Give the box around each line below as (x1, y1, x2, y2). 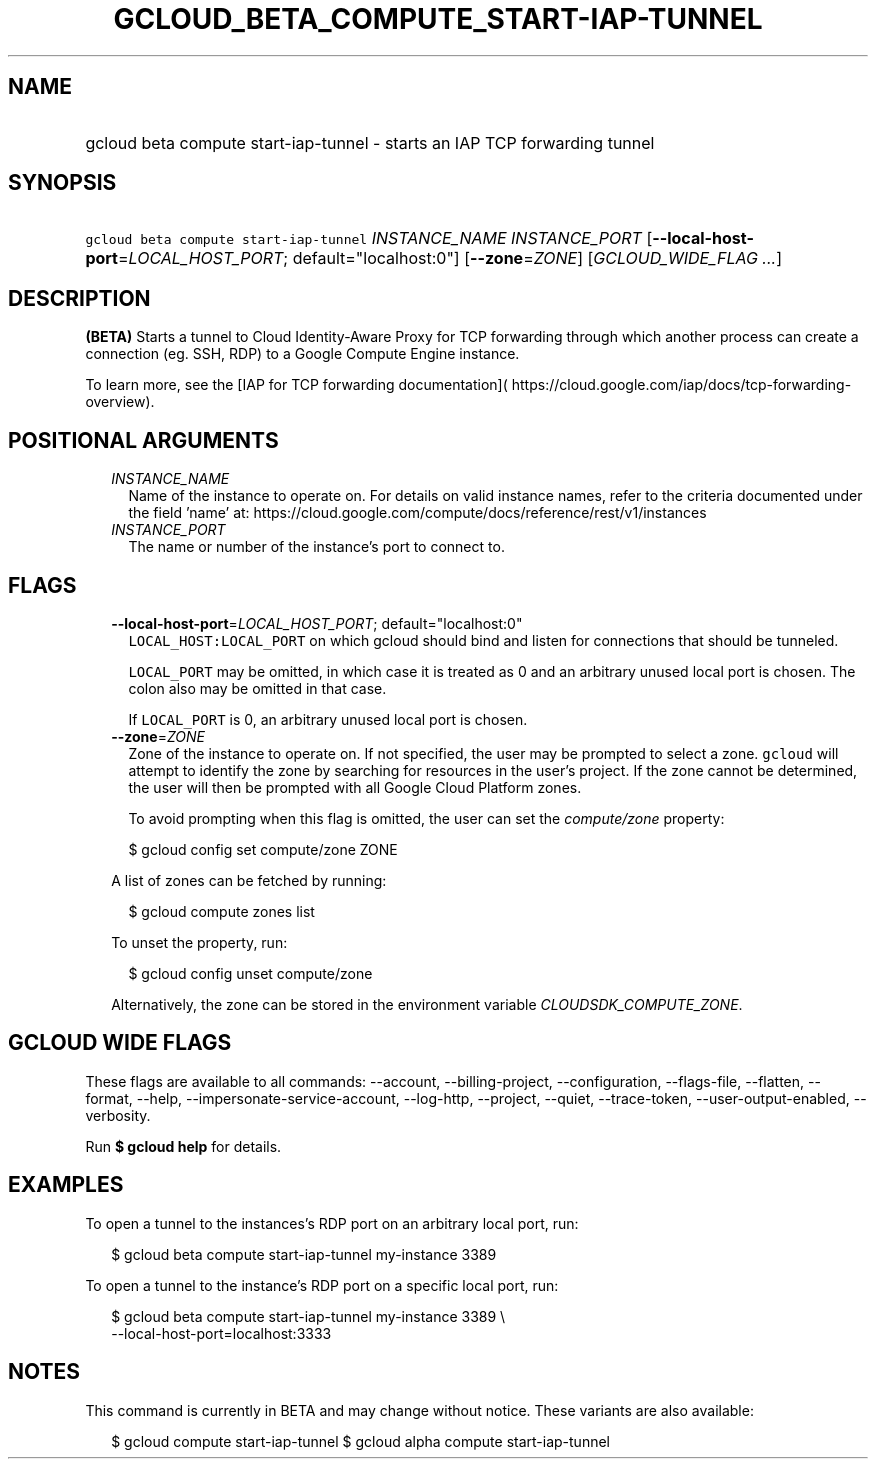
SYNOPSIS (8, 170, 117, 196)
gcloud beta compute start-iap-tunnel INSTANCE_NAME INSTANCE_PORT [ (85, 228, 653, 249)
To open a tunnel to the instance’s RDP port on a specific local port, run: (85, 1276, 559, 1294)
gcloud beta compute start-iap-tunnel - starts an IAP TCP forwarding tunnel (85, 132, 655, 153)
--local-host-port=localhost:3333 (111, 1324, 332, 1342)
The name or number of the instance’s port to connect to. (128, 538, 505, 556)
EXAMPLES (8, 1172, 124, 1198)
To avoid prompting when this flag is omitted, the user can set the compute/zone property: (128, 809, 725, 827)
